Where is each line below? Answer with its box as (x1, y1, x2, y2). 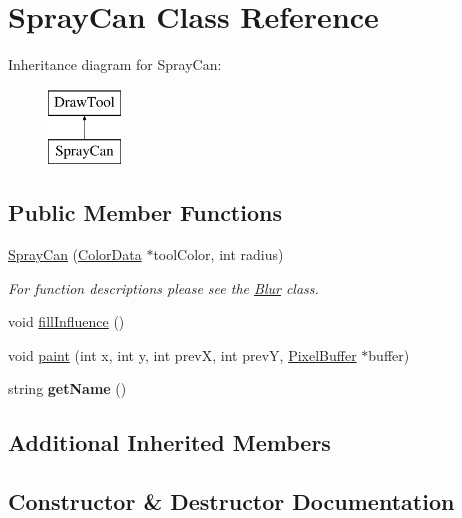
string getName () (8, 378, 127, 399)
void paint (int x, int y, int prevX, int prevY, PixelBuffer (8, 344, 357, 365)
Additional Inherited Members (8, 427, 331, 458)
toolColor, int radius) (153, 244, 284, 265)
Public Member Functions (8, 197, 282, 228)
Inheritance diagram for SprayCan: (8, 54, 222, 75)
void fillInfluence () (8, 311, 125, 332)
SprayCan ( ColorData (8, 244, 142, 265)
